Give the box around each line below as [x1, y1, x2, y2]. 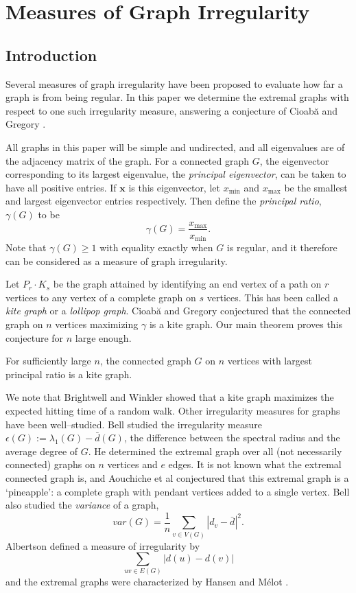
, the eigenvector [259, 153, 329, 167]
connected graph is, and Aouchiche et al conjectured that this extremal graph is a [5, 470, 349, 485]
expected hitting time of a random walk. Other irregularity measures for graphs [5, 403, 340, 417]
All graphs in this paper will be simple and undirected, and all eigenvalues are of [5, 139, 345, 154]
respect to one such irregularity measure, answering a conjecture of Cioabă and [5, 103, 337, 117]
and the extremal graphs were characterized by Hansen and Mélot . [5, 574, 289, 589]
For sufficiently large [5, 353, 91, 368]
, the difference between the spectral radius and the [123, 430, 340, 445]
